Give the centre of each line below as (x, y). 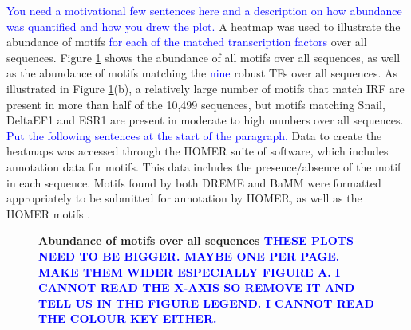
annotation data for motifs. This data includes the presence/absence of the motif (204, 166)
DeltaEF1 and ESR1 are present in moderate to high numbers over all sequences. (205, 120)
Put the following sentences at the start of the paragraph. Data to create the (194, 135)
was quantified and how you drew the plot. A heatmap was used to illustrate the (204, 26)
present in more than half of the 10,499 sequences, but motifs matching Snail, (196, 104)
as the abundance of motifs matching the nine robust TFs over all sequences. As (202, 73)
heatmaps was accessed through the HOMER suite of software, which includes (198, 151)
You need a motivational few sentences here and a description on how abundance (204, 10)
